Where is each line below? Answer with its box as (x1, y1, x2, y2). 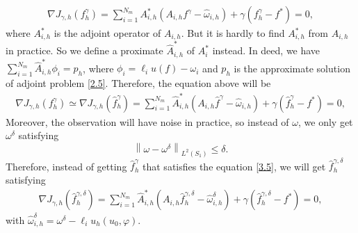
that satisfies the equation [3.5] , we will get (143, 159, 326, 173)
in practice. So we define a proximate (6, 43, 163, 58)
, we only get (298, 114, 353, 129)
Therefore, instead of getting (6, 159, 127, 173)
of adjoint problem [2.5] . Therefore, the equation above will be (6, 76, 271, 90)
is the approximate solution (234, 61, 350, 75)
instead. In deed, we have (212, 43, 320, 58)
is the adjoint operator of (54, 26, 161, 40)
